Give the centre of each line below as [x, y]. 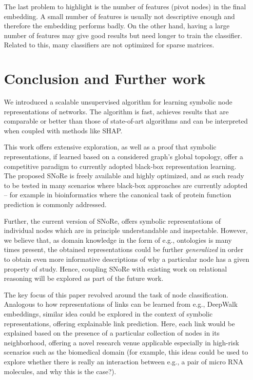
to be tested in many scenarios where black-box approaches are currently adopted [126, 185]
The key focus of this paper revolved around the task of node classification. [116, 294]
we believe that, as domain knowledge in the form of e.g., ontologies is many [118, 240]
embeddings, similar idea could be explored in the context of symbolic [108, 313]
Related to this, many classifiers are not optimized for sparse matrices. [109, 45]
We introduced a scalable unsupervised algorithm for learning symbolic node [118, 102]
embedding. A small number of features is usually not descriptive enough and [119, 16]
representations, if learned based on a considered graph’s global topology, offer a [124, 157]
